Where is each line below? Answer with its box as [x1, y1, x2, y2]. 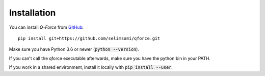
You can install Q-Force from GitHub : [9, 24, 84, 30]
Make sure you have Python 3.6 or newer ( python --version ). [9, 46, 139, 52]
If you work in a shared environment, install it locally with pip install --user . [9, 64, 173, 70]
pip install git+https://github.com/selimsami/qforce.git [18, 36, 160, 41]
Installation [9, 7, 56, 18]
